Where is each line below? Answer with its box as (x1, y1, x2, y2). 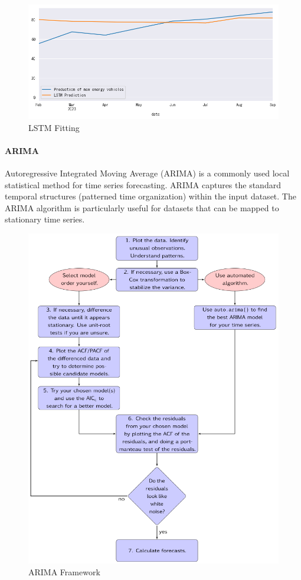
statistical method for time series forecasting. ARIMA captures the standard (5, 178, 281, 191)
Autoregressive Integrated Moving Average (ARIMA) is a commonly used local (5, 167, 290, 179)
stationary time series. (5, 213, 85, 225)
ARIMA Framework (28, 565, 100, 578)
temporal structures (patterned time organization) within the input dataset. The (5, 190, 296, 202)
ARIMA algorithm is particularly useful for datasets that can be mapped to (5, 201, 279, 214)
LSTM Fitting (28, 121, 80, 133)
